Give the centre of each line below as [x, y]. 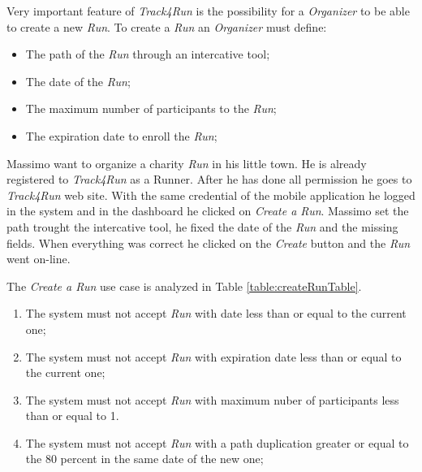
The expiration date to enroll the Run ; [121, 135]
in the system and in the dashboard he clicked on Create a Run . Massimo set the [208, 211]
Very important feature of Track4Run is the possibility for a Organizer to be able [208, 11]
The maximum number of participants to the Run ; [151, 108]
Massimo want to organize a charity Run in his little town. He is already [187, 163]
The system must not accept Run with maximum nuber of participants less [212, 399]
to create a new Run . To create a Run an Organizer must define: [167, 26]
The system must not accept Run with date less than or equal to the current [216, 313]
